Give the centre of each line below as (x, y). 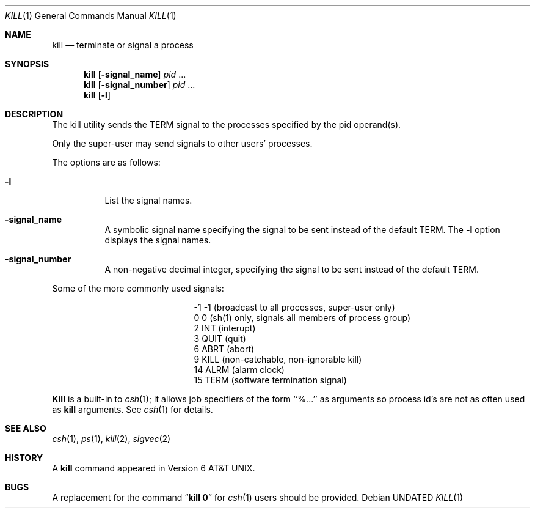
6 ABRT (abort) (224, 349)
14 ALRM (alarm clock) (239, 370)
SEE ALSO (26, 428)
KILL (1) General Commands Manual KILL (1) (91, 16)
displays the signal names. (158, 240)
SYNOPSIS (27, 64)
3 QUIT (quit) (220, 338)
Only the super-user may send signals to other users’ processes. (182, 143)
